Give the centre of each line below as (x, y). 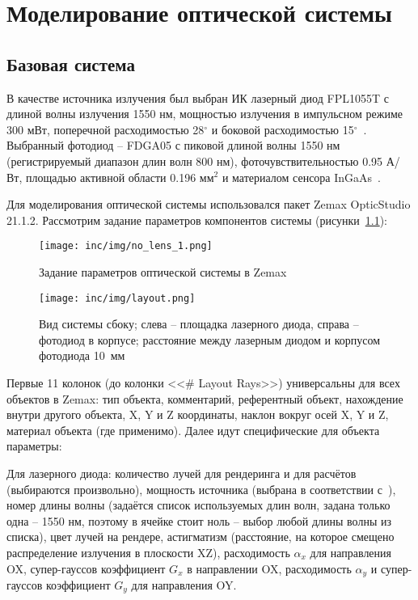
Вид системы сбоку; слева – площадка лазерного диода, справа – (199, 324)
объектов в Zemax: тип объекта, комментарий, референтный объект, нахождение (205, 398)
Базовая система (71, 63)
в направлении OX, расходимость (269, 568)
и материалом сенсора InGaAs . (301, 177)
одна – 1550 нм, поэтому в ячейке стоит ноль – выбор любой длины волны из (199, 520)
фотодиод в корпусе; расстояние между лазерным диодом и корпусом (210, 339)
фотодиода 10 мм (82, 355)
